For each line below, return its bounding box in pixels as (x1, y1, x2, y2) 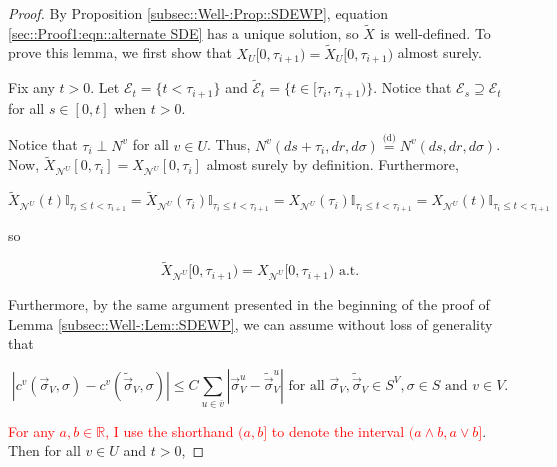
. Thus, (207, 134, 251, 155)
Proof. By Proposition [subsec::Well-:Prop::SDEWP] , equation (8, 3, 388, 23)
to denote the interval (271, 420, 405, 441)
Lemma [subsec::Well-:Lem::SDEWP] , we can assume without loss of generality (8, 313, 493, 334)
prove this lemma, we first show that (8, 42, 232, 63)
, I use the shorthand (105, 420, 234, 441)
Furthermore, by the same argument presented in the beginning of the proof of (8, 294, 490, 314)
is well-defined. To (380, 22, 491, 43)
